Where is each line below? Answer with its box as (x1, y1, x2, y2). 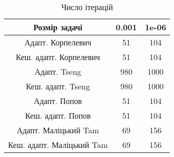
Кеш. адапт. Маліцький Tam (8, 139, 108, 150)
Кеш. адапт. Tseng (26, 80, 90, 92)
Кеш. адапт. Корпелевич (16, 51, 100, 63)
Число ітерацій (61, 1, 113, 13)
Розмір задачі (33, 21, 82, 33)
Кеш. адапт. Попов (25, 110, 91, 121)
